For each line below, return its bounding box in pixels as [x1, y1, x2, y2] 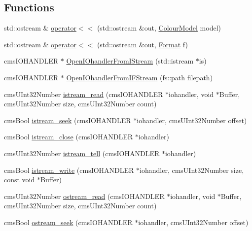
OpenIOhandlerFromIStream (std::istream [66, 56, 194, 66]
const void [4, 174, 35, 185]
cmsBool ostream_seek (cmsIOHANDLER [4, 217, 133, 227]
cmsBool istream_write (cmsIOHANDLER [4, 165, 134, 175]
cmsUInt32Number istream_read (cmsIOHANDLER [4, 89, 163, 99]
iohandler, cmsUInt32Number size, [140, 165, 244, 175]
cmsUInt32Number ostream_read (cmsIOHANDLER [4, 191, 165, 201]
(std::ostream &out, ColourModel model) [97, 23, 221, 33]
